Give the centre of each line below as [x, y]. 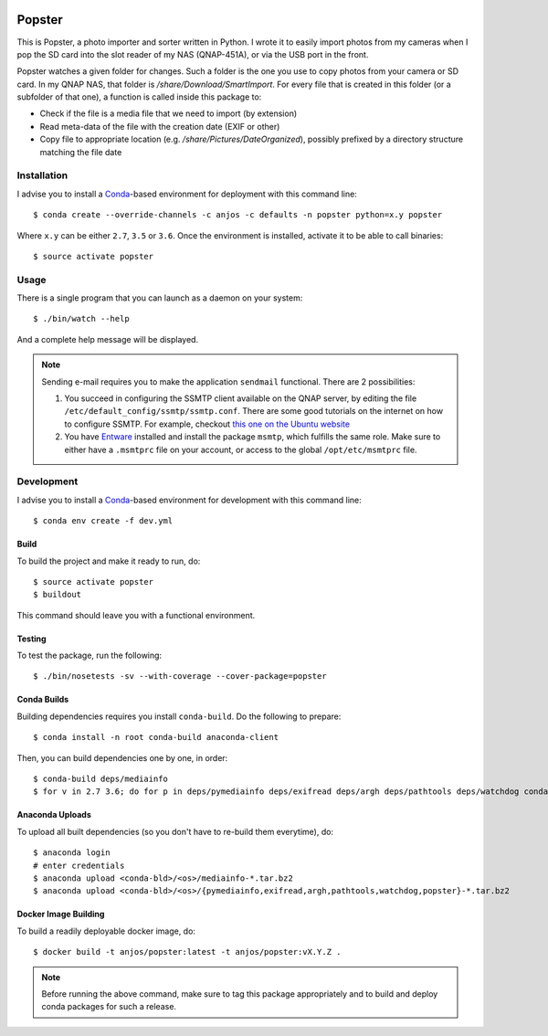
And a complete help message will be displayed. [108, 339]
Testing [32, 639]
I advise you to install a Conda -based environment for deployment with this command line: [187, 194]
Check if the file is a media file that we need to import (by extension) [169, 113]
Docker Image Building [61, 914]
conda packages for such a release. [109, 1007]
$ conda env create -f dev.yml [103, 521]
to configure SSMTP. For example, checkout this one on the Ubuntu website [207, 424]
